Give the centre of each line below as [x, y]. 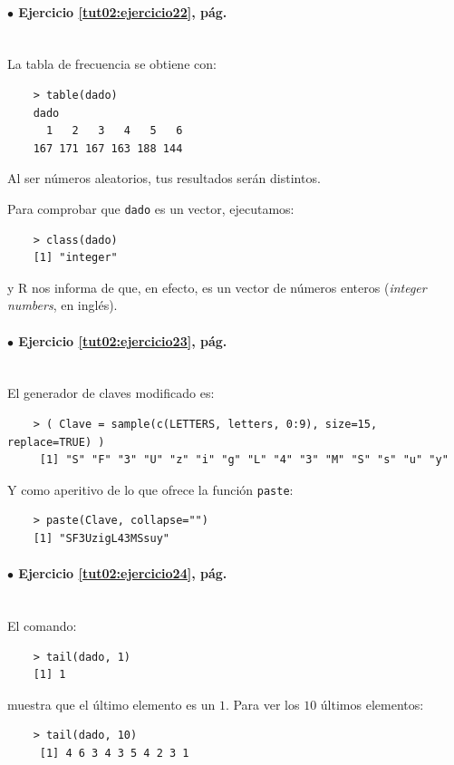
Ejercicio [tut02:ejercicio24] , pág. [123, 573]
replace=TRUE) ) [56, 442]
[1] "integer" [75, 258]
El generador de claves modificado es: [111, 393]
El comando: [42, 625]
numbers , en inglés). [63, 305]
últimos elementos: [372, 704]
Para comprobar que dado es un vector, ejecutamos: [151, 208]
